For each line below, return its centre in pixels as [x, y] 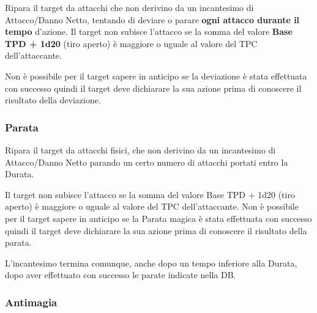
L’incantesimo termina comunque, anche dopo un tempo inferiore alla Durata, [151, 263]
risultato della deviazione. [53, 100]
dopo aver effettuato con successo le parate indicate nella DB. [121, 275]
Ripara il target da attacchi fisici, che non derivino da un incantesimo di [140, 149]
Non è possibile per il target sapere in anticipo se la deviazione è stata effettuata [156, 75]
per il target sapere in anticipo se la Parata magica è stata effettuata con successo [158, 218]
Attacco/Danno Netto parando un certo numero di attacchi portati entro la [147, 162]
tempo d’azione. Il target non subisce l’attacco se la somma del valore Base [149, 31]
